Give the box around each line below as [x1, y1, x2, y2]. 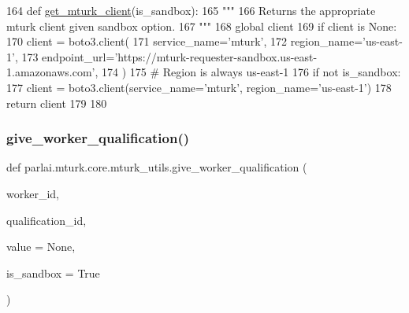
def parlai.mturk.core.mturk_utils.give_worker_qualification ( [6, 159, 307, 175]
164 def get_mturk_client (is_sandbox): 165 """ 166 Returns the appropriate [6, 2, 376, 18]
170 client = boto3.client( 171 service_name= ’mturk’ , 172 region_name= [6, 33, 363, 50]
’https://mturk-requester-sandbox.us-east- [114, 48, 318, 64]
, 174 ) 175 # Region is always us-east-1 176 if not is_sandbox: [95, 64, 401, 80]
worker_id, [6, 185, 59, 201]
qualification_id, [6, 212, 87, 228]
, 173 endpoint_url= [14, 48, 115, 64]
